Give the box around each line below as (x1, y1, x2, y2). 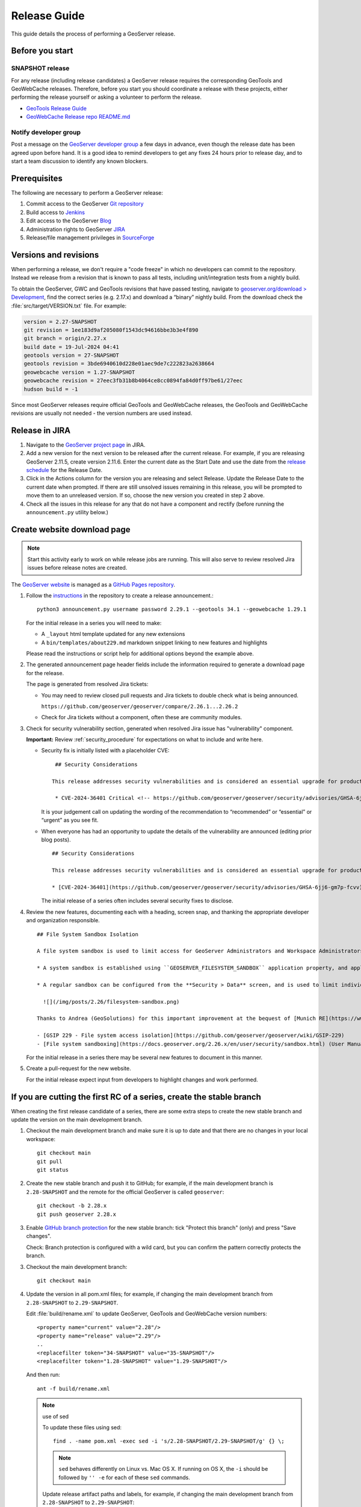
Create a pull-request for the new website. (26, 1065, 132, 1072)
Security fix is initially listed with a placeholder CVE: (41, 747, 170, 754)
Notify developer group (11, 128, 81, 137)
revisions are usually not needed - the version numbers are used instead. (11, 410, 193, 417)
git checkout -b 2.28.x (37, 1203, 107, 1209)
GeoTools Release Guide (26, 104, 87, 112)
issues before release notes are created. (27, 564, 128, 571)
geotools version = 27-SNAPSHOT (23, 352, 120, 359)
